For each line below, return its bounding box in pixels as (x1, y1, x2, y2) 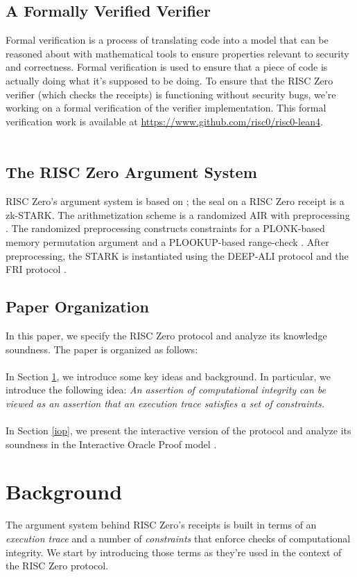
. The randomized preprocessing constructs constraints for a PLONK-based (6, 221, 325, 236)
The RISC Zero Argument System (6, 161, 257, 183)
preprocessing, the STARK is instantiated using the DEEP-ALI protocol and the (6, 248, 349, 263)
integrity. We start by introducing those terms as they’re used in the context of (6, 544, 342, 559)
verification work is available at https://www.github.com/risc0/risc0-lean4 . (6, 114, 323, 128)
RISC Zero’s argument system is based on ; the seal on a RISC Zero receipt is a (6, 194, 345, 208)
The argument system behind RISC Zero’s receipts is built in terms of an (6, 517, 317, 532)
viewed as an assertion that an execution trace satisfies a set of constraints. (6, 396, 325, 410)
